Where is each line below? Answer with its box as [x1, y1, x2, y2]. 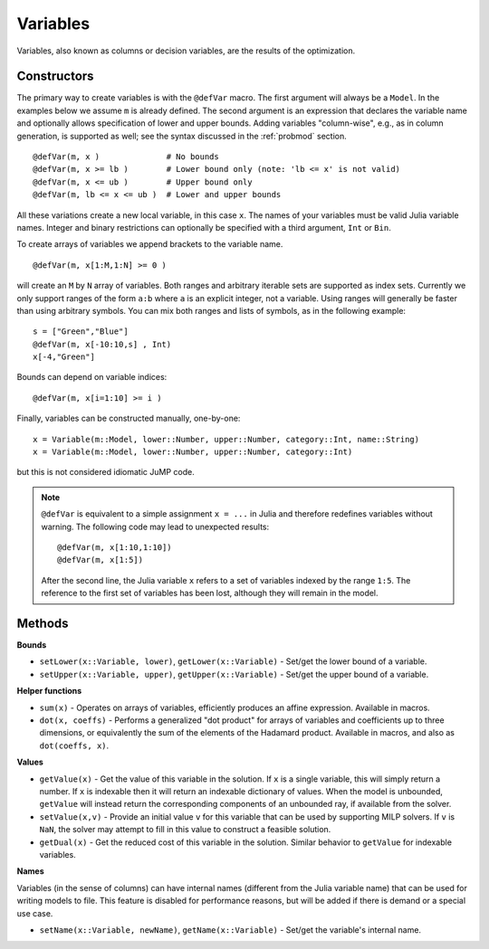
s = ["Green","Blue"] [33, 327, 129, 337]
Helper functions [16, 686, 82, 697]
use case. [16, 907, 53, 918]
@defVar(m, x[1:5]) [57, 555, 144, 565]
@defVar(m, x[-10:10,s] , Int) [33, 339, 172, 349]
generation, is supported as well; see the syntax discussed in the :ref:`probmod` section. [16, 130, 348, 141]
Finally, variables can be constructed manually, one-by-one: [16, 413, 241, 424]
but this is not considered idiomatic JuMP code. [16, 467, 195, 478]
